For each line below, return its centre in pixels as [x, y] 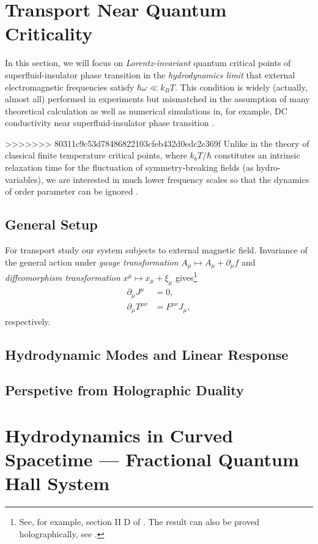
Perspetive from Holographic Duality [124, 390]
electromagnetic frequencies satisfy [70, 87]
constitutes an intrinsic [257, 155]
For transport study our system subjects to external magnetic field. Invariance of [156, 250]
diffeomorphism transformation [63, 277]
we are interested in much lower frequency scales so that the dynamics [178, 179]
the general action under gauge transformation [92, 262]
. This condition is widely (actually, [241, 87]
